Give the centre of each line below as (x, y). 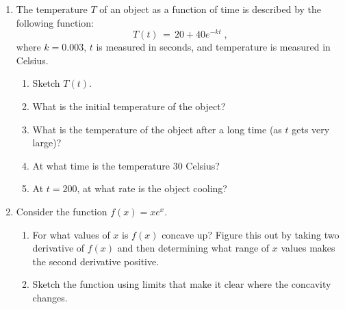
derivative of (59, 248)
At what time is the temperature (101, 165)
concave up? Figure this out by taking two (251, 234)
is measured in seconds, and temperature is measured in (213, 47)
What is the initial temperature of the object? (129, 106)
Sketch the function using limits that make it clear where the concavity (182, 284)
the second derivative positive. (96, 261)
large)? (47, 143)
